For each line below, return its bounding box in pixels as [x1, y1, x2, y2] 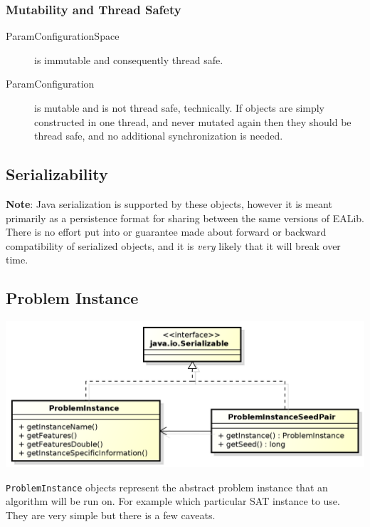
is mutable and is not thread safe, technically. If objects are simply [34, 100, 325, 115]
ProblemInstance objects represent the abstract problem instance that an [6, 479, 328, 494]
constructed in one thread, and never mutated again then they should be [34, 114, 351, 129]
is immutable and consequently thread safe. [34, 52, 223, 67]
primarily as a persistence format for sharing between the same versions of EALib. [6, 210, 365, 225]
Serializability [6, 163, 108, 185]
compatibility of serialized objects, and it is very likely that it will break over [6, 238, 341, 253]
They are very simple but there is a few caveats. [6, 507, 216, 522]
